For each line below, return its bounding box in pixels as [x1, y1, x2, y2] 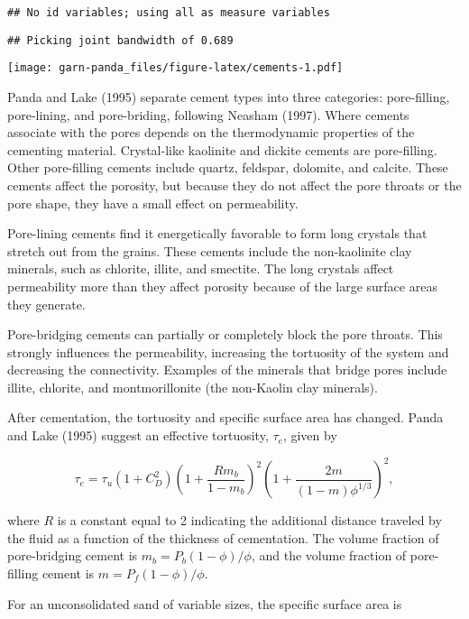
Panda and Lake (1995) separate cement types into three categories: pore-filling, [7, 87, 450, 106]
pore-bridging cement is [7, 546, 138, 565]
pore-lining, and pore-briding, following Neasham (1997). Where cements [7, 105, 409, 124]
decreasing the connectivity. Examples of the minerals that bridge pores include [7, 360, 447, 379]
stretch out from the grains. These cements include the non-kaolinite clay [7, 241, 412, 260]
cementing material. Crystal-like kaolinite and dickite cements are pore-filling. [7, 140, 437, 159]
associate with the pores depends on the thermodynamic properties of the [7, 123, 415, 142]
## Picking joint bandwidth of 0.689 [7, 33, 234, 47]
